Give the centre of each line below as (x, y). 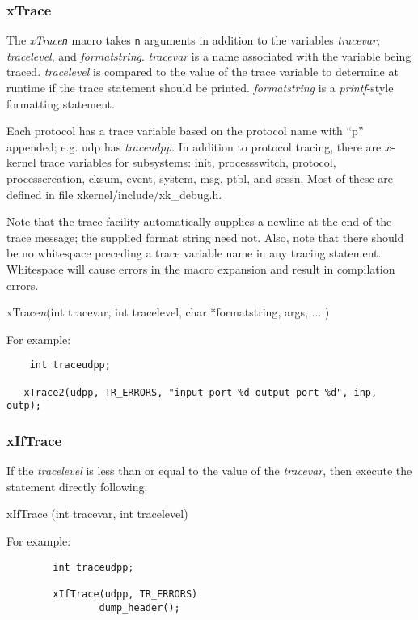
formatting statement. (61, 103)
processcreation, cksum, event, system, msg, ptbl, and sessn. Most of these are (200, 178)
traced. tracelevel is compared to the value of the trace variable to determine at (203, 72)
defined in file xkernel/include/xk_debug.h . (114, 194)
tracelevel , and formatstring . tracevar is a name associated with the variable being (209, 55)
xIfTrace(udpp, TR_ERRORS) (125, 594)
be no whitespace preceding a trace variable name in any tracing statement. (194, 253)
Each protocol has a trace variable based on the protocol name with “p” (185, 131)
